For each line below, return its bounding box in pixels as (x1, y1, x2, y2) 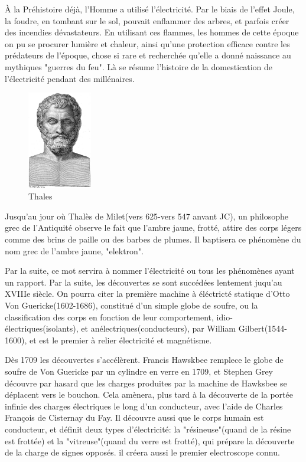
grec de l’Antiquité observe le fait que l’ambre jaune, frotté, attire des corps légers (5, 221, 302, 234)
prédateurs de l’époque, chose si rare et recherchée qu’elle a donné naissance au (5, 49, 291, 61)
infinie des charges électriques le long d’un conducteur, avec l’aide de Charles (5, 399, 283, 412)
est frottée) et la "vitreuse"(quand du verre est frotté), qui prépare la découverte (5, 434, 295, 447)
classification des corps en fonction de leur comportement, (5, 310, 214, 323)
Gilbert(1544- (238, 322, 287, 335)
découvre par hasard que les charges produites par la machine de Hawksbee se (5, 376, 287, 389)
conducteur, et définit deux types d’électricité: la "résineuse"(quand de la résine (5, 422, 291, 435)
